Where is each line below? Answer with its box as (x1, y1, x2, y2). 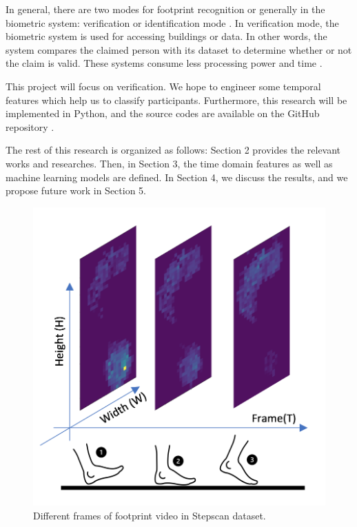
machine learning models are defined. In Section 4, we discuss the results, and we (6, 169, 348, 184)
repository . (6, 119, 54, 134)
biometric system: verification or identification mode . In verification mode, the (6, 15, 339, 30)
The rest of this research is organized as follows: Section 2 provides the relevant (6, 143, 341, 157)
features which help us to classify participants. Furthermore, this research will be (6, 92, 347, 107)
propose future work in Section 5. (6, 183, 146, 198)
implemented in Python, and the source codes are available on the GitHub (6, 106, 320, 121)
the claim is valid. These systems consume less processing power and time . (6, 56, 323, 70)
